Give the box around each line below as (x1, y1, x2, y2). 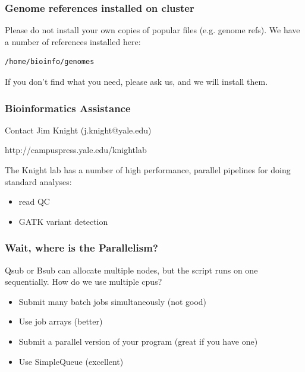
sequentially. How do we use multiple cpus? (5, 275, 162, 288)
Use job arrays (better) (18, 315, 103, 328)
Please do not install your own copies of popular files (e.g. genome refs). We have (5, 24, 300, 36)
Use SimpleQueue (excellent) (18, 355, 124, 367)
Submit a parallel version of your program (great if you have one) (18, 335, 258, 347)
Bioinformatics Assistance (5, 100, 131, 115)
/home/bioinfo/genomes (5, 58, 95, 66)
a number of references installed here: (5, 35, 141, 47)
